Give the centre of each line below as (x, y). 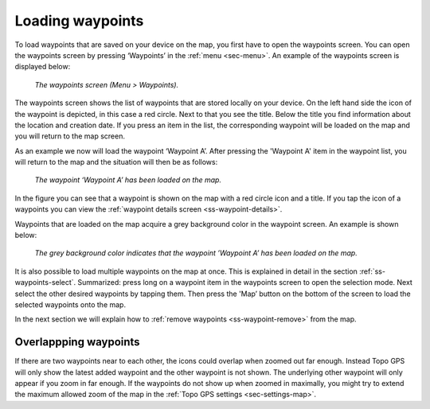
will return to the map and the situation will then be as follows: (116, 162)
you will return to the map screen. (70, 136)
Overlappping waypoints (77, 342)
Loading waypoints (79, 21)
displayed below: (43, 67)
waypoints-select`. (45, 282)
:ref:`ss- (373, 271)
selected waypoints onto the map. (70, 304)
